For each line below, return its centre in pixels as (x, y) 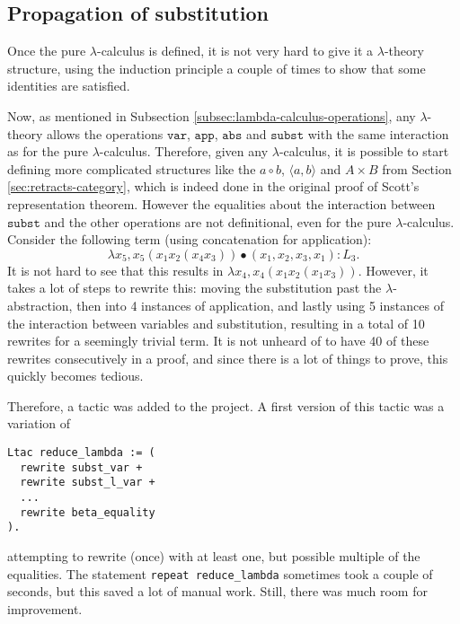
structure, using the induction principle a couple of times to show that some (217, 68)
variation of (39, 423)
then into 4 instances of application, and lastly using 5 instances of (260, 305)
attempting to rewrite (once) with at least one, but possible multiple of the (214, 556)
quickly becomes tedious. (75, 376)
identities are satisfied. (69, 86)
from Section (417, 168)
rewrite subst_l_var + (88, 483)
